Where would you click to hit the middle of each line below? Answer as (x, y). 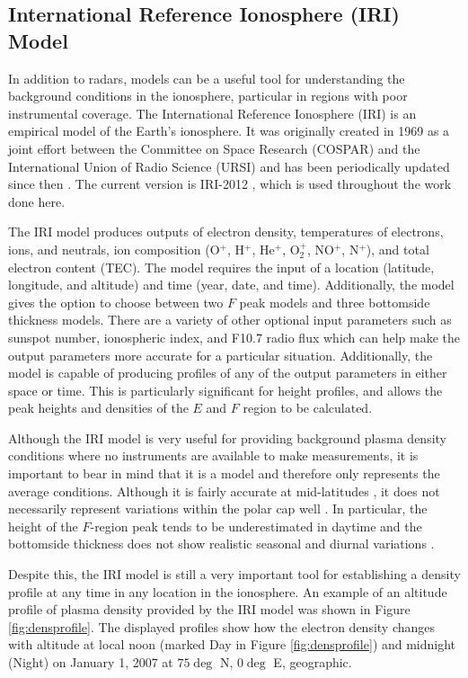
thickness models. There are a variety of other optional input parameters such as (230, 320)
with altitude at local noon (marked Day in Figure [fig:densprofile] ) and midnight (232, 644)
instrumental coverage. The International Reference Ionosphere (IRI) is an (212, 113)
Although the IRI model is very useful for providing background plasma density (227, 437)
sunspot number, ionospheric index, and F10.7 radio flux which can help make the (234, 337)
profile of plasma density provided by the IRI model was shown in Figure (209, 609)
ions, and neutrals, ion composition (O (114, 249)
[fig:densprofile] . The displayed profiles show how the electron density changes (222, 626)
